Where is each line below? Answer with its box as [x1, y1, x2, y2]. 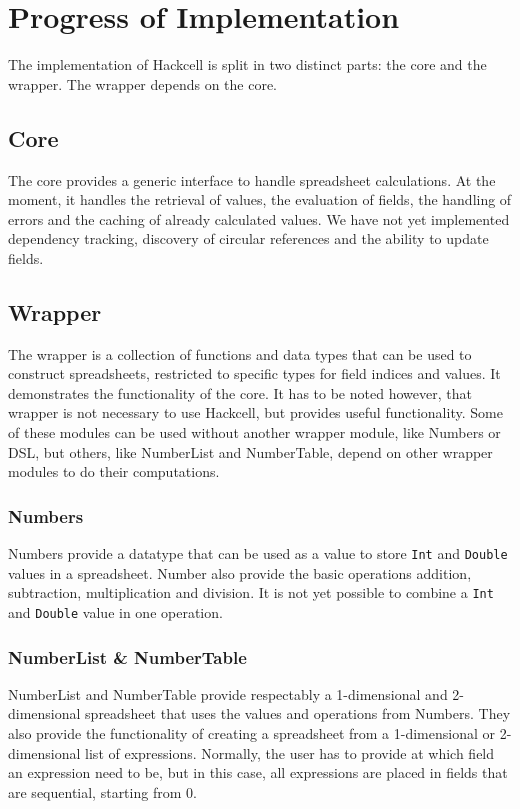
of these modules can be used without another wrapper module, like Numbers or [8, 422, 501, 443]
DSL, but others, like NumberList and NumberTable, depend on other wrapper [8, 441, 493, 462]
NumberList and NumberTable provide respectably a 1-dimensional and [8, 683, 448, 704]
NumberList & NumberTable [8, 644, 247, 669]
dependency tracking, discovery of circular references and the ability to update [8, 228, 489, 249]
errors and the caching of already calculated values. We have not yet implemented [8, 208, 510, 229]
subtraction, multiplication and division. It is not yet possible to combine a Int [8, 582, 494, 603]
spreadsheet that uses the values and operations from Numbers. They [85, 703, 511, 724]
